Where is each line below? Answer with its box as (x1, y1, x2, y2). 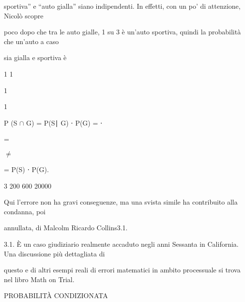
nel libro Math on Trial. (4, 274, 75, 284)
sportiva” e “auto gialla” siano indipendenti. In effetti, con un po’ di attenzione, (4, 1, 241, 11)
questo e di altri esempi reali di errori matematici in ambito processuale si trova (4, 265, 241, 275)
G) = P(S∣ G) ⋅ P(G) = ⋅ (26, 117, 103, 127)
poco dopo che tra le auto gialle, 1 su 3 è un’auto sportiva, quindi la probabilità (4, 27, 241, 37)
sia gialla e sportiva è (4, 52, 67, 63)
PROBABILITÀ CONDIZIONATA (4, 290, 108, 301)
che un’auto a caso (4, 36, 59, 46)
